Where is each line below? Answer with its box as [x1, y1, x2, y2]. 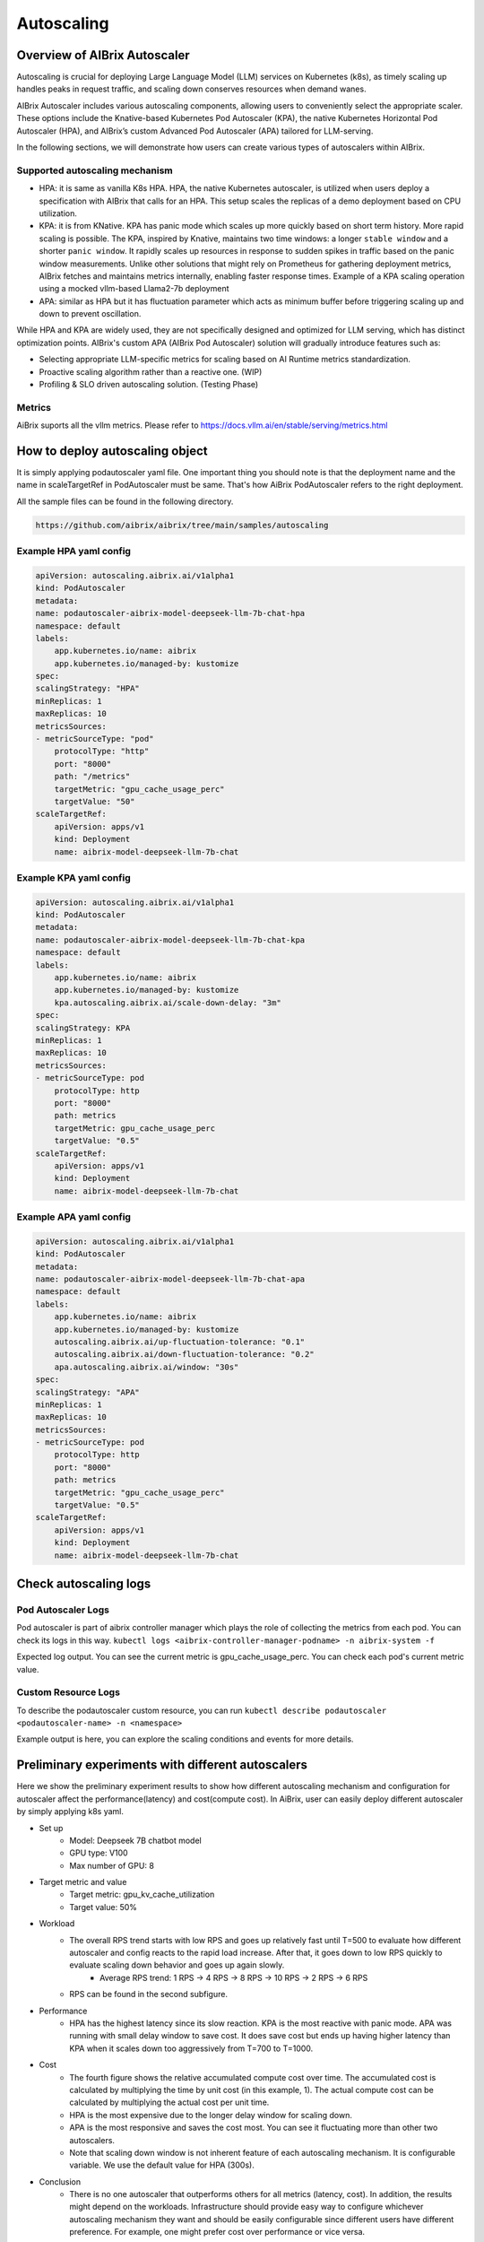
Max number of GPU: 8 [69, 1860, 154, 1871]
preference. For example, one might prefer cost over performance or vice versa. [69, 2227, 366, 2238]
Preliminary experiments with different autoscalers [16, 1758, 308, 1773]
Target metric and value [39, 1877, 127, 1888]
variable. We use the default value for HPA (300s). [69, 2159, 255, 2170]
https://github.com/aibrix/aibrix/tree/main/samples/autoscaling [35, 520, 329, 530]
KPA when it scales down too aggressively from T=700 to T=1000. [69, 2043, 314, 2054]
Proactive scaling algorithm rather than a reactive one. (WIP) [39, 366, 263, 377]
